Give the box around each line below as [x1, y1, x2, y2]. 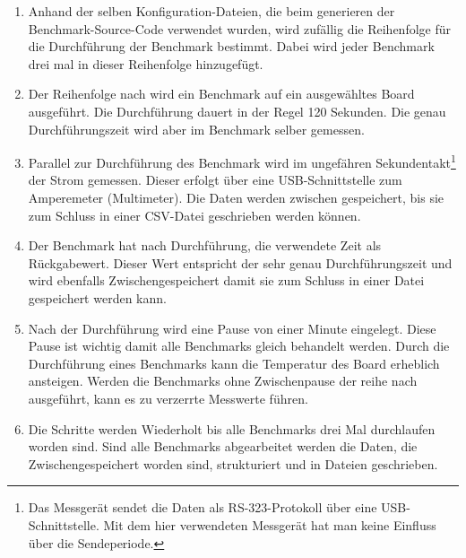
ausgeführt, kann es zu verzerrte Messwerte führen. [28, 388, 308, 407]
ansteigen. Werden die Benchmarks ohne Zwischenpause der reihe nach [28, 371, 418, 390]
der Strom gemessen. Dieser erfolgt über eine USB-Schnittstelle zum [28, 170, 402, 189]
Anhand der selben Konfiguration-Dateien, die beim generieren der [28, 2, 395, 20]
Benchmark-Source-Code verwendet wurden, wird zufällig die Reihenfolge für [28, 19, 451, 38]
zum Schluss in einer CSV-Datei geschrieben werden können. [28, 205, 361, 224]
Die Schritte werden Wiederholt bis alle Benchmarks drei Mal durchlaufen [28, 419, 436, 438]
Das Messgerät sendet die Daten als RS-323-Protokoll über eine [28, 498, 377, 517]
